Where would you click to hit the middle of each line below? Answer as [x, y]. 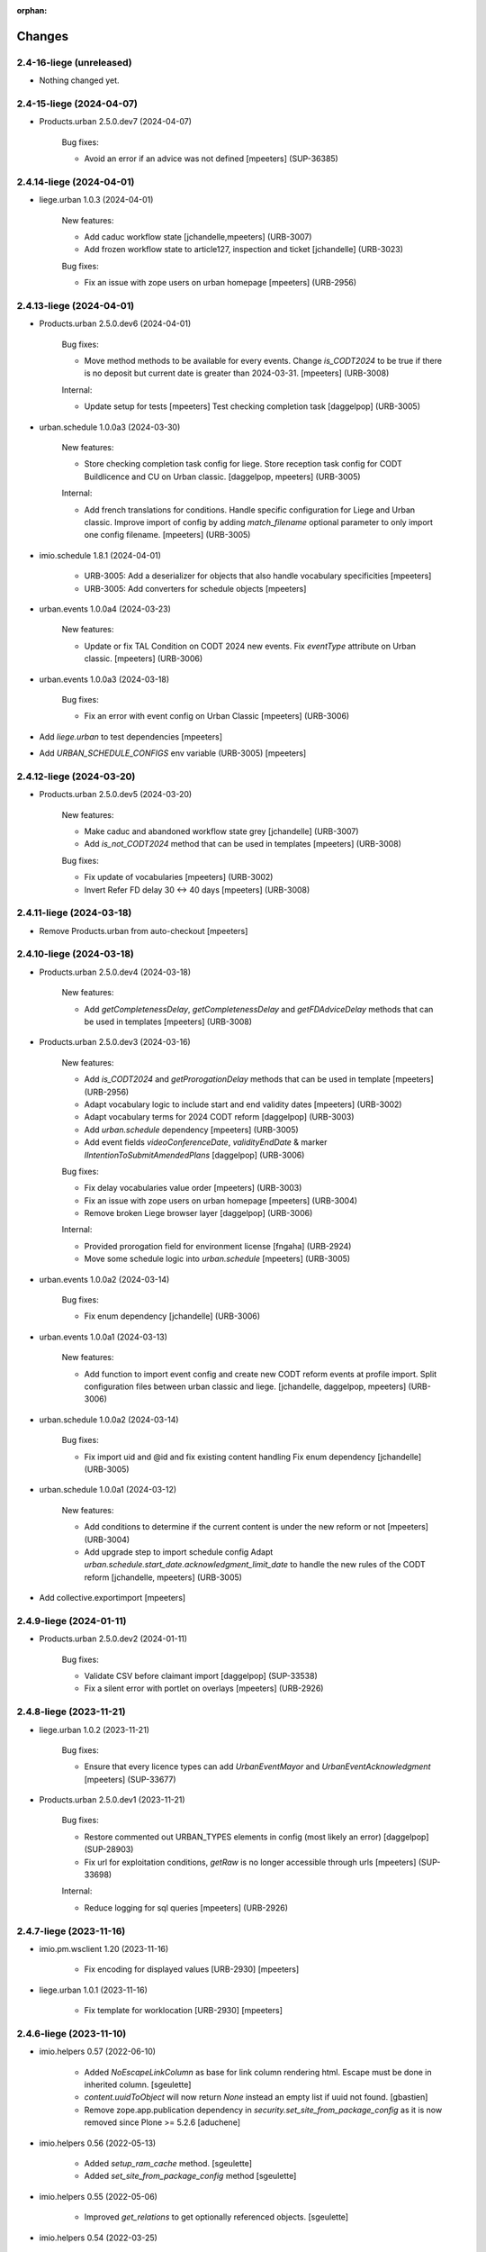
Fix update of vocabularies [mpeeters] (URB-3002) [179, 877]
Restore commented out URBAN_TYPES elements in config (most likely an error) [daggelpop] [256, 1837]
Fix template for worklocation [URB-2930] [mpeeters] [184, 2011]
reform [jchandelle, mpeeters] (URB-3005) [163, 1577]
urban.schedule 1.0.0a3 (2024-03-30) [110, 427]
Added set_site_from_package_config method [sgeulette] [190, 2176]
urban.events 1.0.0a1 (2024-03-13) [103, 1337]
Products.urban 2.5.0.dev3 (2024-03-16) [115, 1042]
